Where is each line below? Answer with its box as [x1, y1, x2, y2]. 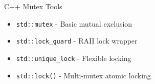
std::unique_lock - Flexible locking [16, 52, 131, 63]
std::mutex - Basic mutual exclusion [16, 18, 132, 29]
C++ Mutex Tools [4, 1, 62, 11]
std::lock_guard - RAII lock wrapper [16, 35, 138, 46]
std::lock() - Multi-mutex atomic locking [16, 70, 151, 80]
